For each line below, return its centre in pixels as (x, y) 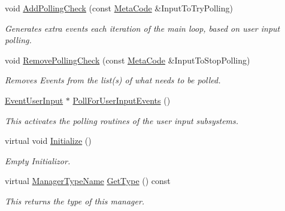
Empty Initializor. (38, 160)
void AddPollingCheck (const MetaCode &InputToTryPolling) (119, 8)
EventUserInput (34, 100)
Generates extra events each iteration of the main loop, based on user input (142, 28)
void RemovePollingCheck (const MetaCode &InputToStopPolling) (128, 60)
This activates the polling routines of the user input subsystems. (122, 120)
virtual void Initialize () (48, 141)
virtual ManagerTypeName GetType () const (88, 181)
